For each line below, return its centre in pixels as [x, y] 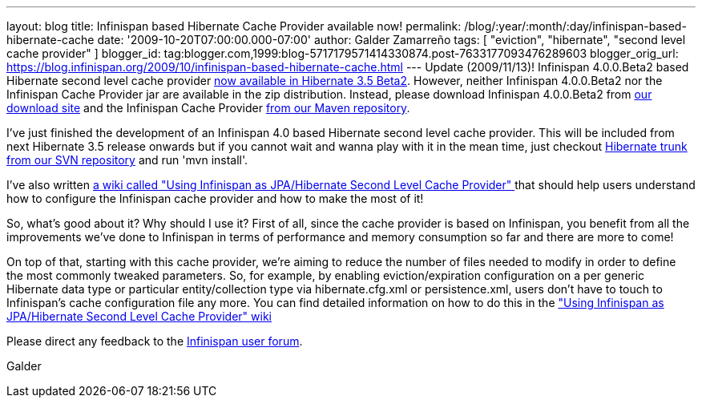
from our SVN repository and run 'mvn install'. [127, 160]
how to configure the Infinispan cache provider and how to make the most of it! [215, 198]
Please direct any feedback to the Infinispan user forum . [155, 341]
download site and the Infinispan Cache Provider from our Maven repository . [208, 108]
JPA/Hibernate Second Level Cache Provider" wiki [139, 316]
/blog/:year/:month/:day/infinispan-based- [575, 26]
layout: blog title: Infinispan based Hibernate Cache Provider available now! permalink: [234, 26]
